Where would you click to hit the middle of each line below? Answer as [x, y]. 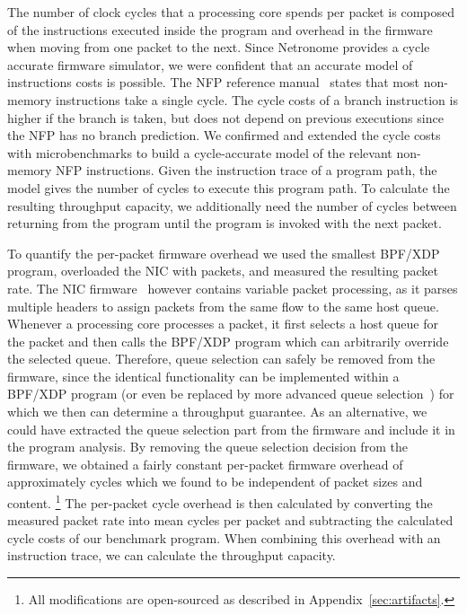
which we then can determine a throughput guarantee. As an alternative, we [217, 412]
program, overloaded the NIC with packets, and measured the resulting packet [223, 271]
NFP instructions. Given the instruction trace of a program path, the [247, 170]
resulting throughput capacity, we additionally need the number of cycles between [232, 205]
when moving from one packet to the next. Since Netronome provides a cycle [219, 47]
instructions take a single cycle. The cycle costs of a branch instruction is [257, 99]
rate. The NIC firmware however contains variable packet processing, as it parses [233, 288]
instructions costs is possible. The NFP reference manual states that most [213, 82]
